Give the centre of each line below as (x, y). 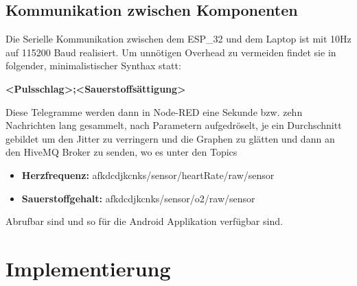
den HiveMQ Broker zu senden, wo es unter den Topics (122, 152)
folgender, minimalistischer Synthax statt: (93, 65)
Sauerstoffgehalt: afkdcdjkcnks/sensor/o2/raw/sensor (138, 198)
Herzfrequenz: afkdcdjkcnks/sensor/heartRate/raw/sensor (148, 175)
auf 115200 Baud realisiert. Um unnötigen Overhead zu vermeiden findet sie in (171, 52)
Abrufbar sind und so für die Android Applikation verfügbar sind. (144, 221)
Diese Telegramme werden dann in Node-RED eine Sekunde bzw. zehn (154, 111)
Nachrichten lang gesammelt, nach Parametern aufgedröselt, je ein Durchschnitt (174, 125)
